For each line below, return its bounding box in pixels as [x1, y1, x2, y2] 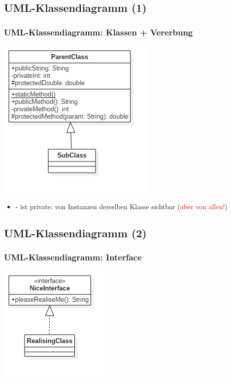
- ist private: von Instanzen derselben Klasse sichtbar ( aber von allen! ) [15, 201, 228, 211]
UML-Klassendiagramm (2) [4, 225, 147, 240]
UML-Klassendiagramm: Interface [4, 251, 142, 263]
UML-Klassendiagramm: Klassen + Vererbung [4, 26, 193, 38]
